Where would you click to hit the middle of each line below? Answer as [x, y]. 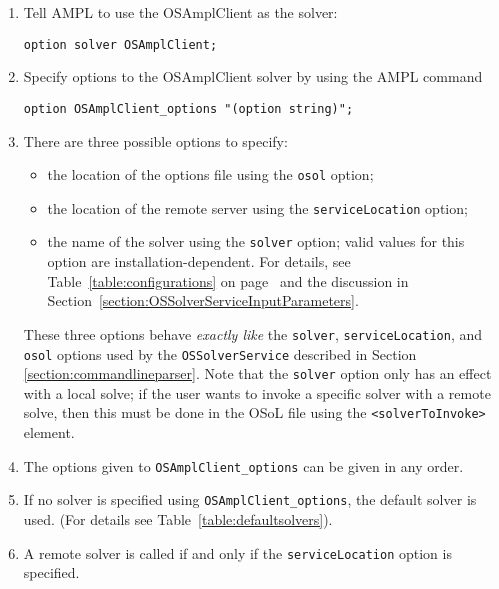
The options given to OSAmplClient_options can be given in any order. [243, 465]
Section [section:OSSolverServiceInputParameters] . [203, 300]
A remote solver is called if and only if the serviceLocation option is [237, 552]
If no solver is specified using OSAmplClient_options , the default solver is [250, 499]
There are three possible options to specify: [155, 140]
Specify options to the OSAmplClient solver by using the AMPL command [253, 76]
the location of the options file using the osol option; [210, 174]
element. [49, 432]
